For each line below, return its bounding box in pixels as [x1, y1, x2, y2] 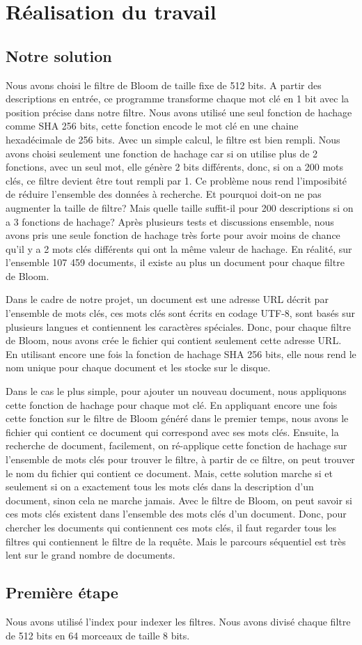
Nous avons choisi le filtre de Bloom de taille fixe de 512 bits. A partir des [6, 77, 322, 92]
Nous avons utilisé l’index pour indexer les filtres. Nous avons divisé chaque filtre [6, 614, 351, 628]
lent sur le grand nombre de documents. [6, 547, 175, 562]
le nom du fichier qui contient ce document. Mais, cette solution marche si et [6, 465, 333, 480]
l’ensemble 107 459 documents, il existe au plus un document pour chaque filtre [6, 255, 345, 270]
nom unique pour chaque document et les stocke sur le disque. [6, 360, 271, 375]
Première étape [6, 582, 118, 603]
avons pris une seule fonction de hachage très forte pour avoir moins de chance [6, 228, 340, 242]
